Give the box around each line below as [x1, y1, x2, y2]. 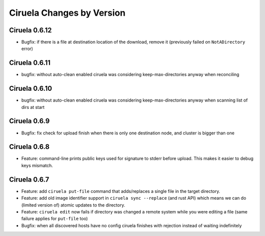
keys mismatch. [21, 162, 53, 168]
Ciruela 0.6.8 [9, 143, 50, 151]
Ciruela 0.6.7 [9, 175, 49, 184]
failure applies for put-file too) [21, 216, 88, 222]
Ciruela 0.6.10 [9, 84, 53, 93]
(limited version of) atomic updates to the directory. [21, 202, 125, 208]
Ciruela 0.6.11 [9, 59, 51, 67]
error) [21, 46, 33, 52]
